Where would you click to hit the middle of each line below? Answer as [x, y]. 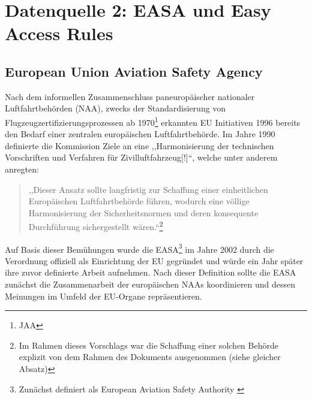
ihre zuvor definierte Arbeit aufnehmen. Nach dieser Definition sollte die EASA [151, 272]
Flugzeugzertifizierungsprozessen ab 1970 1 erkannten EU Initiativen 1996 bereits [153, 121]
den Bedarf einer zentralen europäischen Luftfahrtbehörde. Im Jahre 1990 [140, 134]
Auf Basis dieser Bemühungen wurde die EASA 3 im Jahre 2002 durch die [139, 248]
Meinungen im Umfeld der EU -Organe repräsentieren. [103, 296]
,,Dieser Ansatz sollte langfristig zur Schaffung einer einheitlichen [148, 189]
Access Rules [59, 33]
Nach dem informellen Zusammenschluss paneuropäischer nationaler [130, 96]
